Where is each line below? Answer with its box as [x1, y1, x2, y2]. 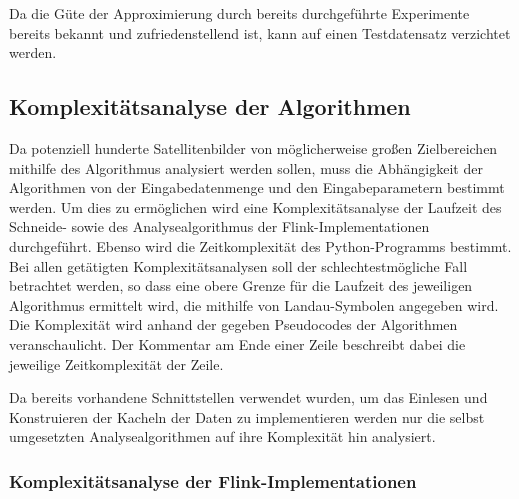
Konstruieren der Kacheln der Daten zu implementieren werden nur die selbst [9, 406, 485, 427]
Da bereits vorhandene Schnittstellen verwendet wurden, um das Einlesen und [9, 387, 488, 408]
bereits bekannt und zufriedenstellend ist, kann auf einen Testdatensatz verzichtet [9, 22, 511, 43]
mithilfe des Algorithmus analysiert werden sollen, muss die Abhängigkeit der [9, 157, 483, 178]
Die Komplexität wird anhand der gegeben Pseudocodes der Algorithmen [9, 314, 458, 335]
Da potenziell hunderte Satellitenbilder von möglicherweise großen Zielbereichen [9, 137, 498, 158]
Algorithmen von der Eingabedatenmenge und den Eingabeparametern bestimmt [9, 177, 505, 198]
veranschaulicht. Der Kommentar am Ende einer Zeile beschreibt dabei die [9, 333, 466, 354]
